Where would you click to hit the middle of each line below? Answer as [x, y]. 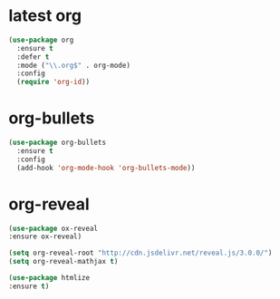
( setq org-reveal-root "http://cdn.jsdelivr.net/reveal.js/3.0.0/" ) [140, 253]
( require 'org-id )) [53, 82]
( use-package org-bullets [57, 143]
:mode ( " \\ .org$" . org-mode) [73, 65]
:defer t [33, 57]
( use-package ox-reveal [53, 228]
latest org [45, 16]
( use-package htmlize [49, 278]
